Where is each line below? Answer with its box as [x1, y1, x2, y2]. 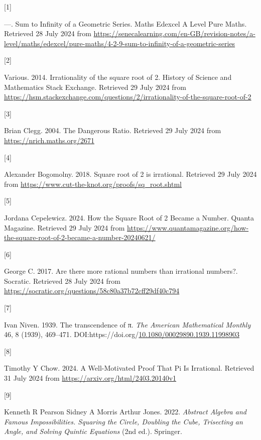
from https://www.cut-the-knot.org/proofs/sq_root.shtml [4, 178, 182, 189]
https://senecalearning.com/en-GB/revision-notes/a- [93, 28, 255, 39]
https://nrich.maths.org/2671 [4, 135, 94, 145]
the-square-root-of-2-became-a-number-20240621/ [4, 232, 156, 243]
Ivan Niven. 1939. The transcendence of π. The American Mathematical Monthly [4, 319, 251, 329]
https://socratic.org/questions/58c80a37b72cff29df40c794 [4, 285, 180, 296]
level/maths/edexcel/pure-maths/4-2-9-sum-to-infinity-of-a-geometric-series [4, 38, 235, 48]
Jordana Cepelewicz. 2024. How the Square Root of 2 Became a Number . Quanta [4, 212, 254, 223]
